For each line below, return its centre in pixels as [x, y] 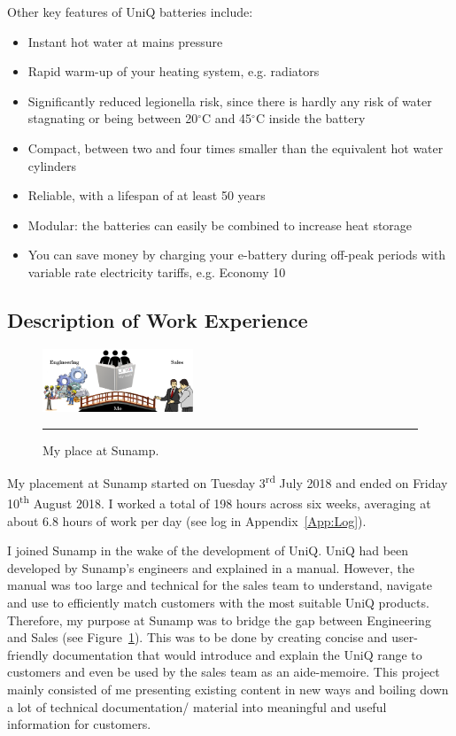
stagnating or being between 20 [113, 118]
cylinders [52, 165]
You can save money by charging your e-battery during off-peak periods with [237, 255]
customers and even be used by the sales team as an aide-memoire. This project [224, 672]
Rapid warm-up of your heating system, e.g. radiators [174, 71]
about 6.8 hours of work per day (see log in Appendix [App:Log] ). [187, 520]
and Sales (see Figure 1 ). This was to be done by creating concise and [197, 637]
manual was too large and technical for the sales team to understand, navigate [220, 585]
